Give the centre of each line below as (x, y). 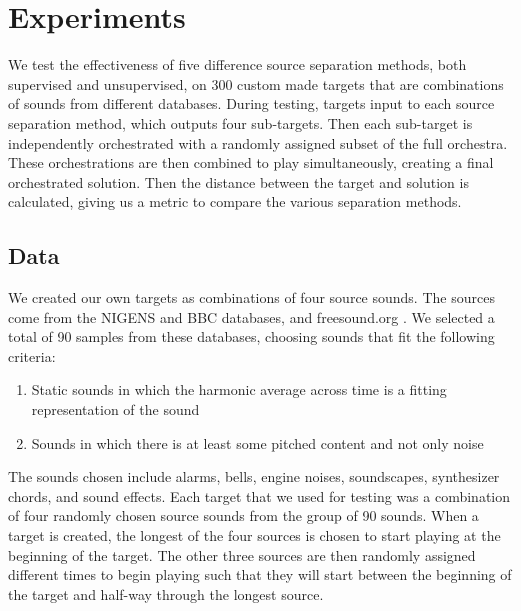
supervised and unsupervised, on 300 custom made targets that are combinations (256, 83)
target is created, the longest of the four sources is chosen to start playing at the (254, 535)
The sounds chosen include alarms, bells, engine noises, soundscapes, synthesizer (254, 476)
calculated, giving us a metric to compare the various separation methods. (235, 201)
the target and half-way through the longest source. (166, 593)
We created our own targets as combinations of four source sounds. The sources (251, 297)
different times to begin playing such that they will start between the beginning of (260, 574)
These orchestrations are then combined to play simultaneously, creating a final (251, 162)
